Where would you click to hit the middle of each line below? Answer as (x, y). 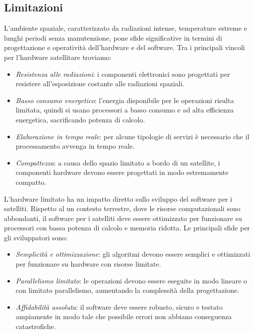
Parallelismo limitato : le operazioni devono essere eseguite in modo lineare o (131, 280)
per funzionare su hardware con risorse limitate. (88, 264)
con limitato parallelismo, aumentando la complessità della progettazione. (127, 290)
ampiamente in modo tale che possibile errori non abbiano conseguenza (124, 316)
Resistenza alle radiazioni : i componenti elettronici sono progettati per (123, 74)
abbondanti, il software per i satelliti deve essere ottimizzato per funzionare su (123, 218)
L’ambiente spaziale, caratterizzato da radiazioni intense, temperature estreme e (126, 28)
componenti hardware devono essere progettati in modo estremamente (122, 172)
